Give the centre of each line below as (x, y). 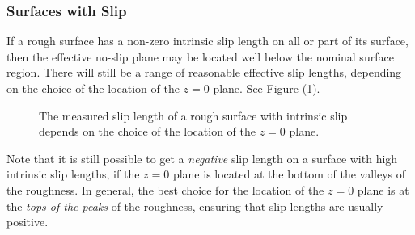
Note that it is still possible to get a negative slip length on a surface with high (202, 158)
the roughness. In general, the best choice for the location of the (165, 189)
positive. (28, 222)
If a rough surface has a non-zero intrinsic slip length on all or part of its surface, (207, 41)
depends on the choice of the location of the (148, 131)
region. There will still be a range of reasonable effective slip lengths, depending (204, 72)
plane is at (383, 189)
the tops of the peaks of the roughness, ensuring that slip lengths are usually (195, 206)
